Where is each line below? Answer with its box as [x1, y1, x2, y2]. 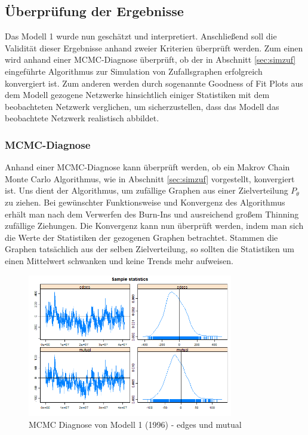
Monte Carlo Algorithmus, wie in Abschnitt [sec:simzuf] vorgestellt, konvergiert [5, 172, 295, 185]
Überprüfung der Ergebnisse [5, 2, 184, 20]
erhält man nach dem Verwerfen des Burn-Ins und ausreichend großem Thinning [5, 207, 299, 220]
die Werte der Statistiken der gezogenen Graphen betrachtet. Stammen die [5, 231, 278, 243]
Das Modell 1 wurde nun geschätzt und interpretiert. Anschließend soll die [5, 30, 277, 42]
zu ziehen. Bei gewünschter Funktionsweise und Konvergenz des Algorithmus [5, 195, 285, 208]
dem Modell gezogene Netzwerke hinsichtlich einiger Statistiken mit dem [5, 88, 270, 101]
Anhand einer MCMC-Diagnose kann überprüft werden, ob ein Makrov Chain [5, 161, 290, 173]
